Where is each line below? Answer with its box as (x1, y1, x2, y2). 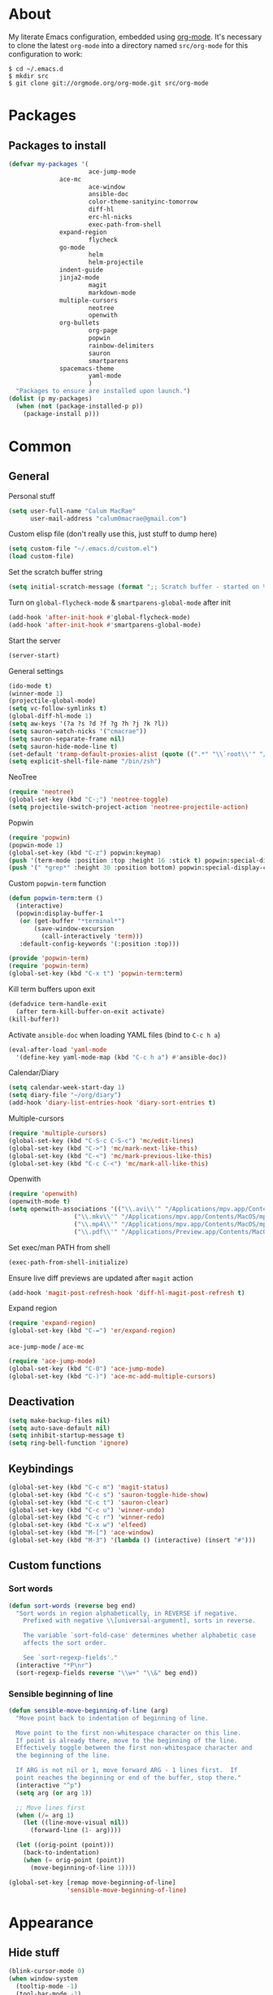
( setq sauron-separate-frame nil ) (8, 734, 126, 743)
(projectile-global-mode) (8, 697, 96, 705)
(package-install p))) (23, 409, 100, 418)
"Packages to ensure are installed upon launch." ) (15, 387, 191, 396)
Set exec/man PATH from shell (8, 1242, 110, 1252)
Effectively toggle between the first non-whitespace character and (15, 1743, 253, 1752)
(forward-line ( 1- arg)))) (29, 1827, 122, 1835)
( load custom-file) (8, 553, 75, 561)
